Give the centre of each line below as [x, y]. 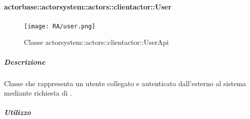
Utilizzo [17, 112]
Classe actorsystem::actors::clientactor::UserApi [96, 42]
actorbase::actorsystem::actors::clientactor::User [88, 6]
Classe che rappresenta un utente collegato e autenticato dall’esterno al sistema [125, 83]
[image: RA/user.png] [60, 26]
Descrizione [25, 61]
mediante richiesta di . [38, 93]
